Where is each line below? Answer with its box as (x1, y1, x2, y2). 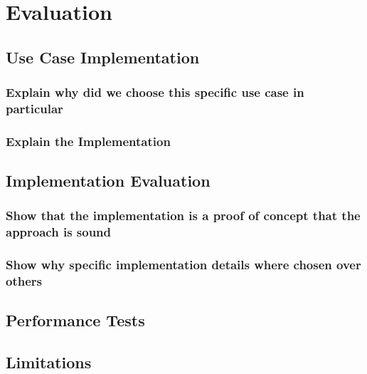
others (6, 272, 42, 290)
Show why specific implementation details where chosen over (6, 256, 361, 274)
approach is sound (6, 223, 112, 241)
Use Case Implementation (6, 46, 200, 68)
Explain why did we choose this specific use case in (6, 83, 304, 101)
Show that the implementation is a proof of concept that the (6, 207, 361, 224)
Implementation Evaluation (6, 170, 211, 192)
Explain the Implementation (6, 132, 171, 150)
